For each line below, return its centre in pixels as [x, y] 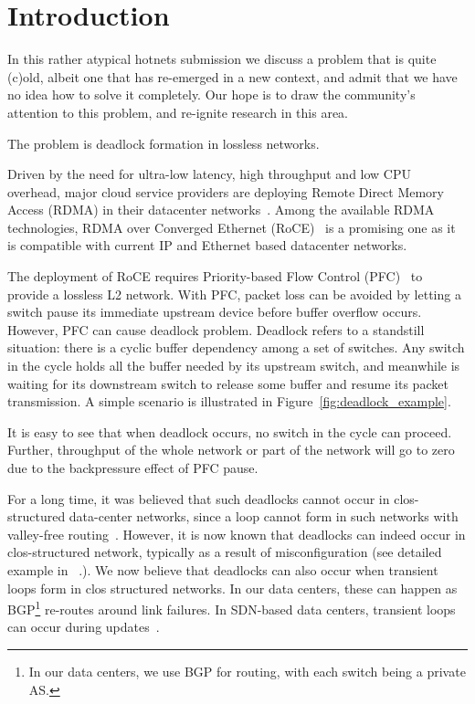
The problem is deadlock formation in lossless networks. [164, 143]
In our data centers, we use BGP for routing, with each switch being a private [247, 671]
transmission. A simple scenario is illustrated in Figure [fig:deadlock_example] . [229, 401]
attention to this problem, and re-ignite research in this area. [178, 112]
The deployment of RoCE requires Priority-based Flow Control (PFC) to [215, 276]
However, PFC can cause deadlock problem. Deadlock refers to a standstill [216, 329]
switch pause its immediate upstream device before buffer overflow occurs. [215, 312]
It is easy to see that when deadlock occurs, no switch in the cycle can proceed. [230, 431]
